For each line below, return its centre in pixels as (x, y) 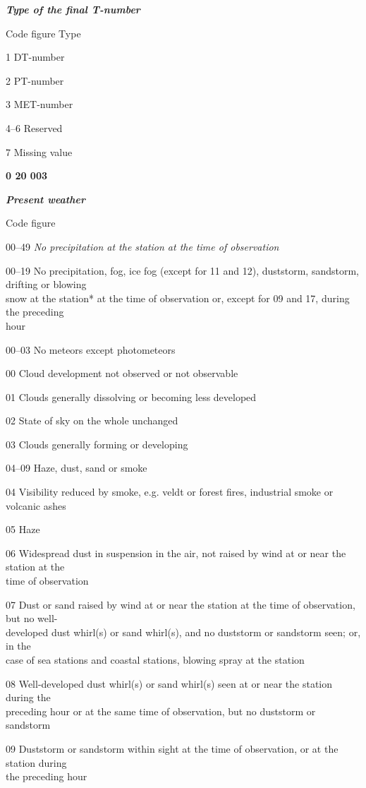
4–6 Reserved (34, 127)
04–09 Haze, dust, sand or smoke (77, 468)
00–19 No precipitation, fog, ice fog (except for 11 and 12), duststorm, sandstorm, (182, 270)
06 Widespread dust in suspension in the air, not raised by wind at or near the (176, 553)
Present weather (46, 199)
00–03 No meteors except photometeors (91, 349)
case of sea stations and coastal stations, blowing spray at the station (155, 659)
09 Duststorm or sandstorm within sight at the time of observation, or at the (172, 748)
